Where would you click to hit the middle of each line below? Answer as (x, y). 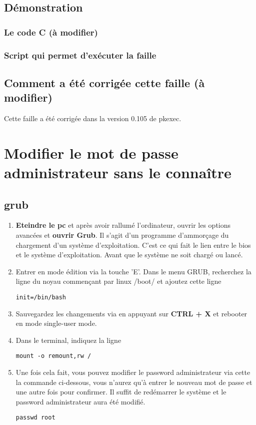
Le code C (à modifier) (51, 32)
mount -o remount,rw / (53, 356)
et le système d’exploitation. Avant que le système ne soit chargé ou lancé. (129, 255)
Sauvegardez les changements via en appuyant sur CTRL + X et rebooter (131, 313)
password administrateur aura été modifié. (80, 401)
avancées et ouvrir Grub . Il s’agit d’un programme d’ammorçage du (122, 235)
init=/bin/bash (41, 297)
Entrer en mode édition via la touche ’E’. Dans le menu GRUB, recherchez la (133, 271)
